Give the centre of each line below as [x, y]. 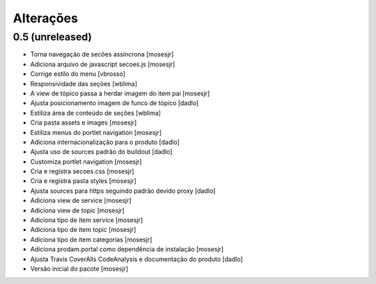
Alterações [45, 18]
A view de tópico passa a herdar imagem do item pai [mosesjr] [120, 93]
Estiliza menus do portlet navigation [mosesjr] [96, 132]
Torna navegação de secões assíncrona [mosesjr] [102, 54]
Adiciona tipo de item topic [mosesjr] [83, 230]
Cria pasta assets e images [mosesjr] [84, 123]
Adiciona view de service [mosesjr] [81, 200]
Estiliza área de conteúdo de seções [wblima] [96, 113]
